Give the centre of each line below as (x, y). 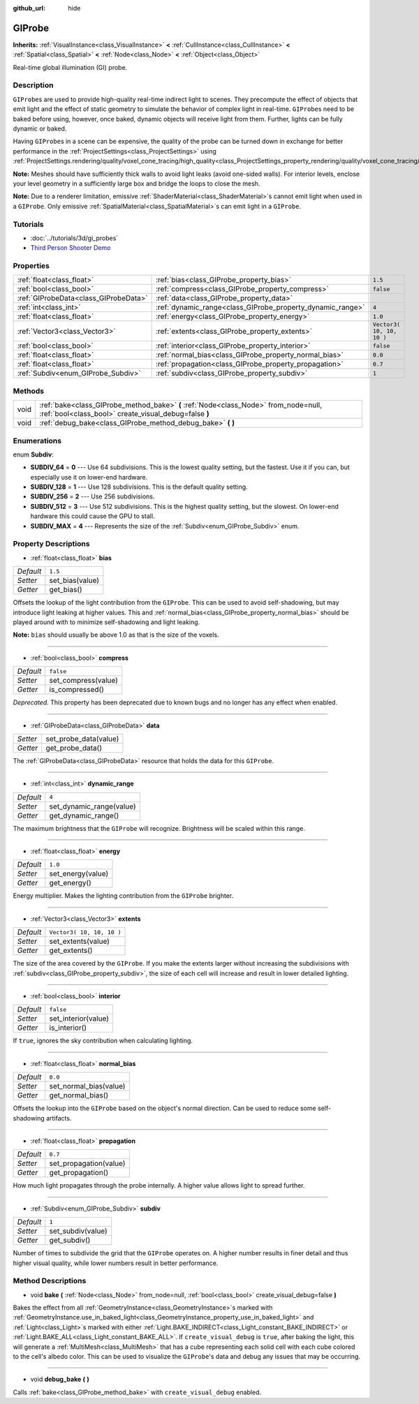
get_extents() (71, 951)
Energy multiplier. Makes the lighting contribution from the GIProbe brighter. (123, 896)
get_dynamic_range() (84, 815)
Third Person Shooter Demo (71, 248)
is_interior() (68, 1028)
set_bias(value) (74, 581)
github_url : (29, 8)
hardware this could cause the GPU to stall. (93, 516)
